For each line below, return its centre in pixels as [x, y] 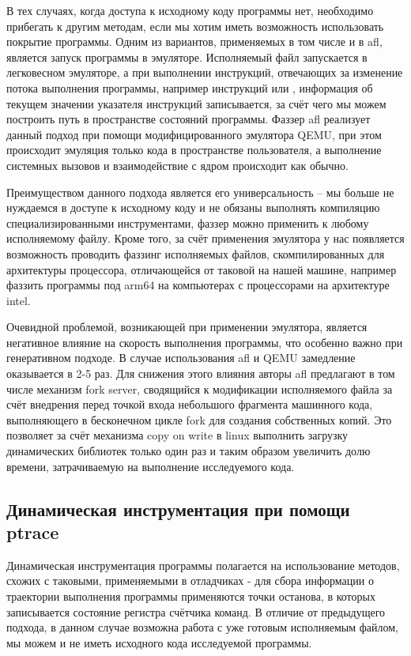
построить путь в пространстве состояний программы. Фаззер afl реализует [189, 119]
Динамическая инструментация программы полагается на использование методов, [203, 565]
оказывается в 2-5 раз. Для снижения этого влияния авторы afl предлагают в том [201, 373]
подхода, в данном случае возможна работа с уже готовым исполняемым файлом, [202, 627]
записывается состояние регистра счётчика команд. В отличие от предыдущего [196, 611]
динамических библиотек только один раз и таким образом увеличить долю [189, 451]
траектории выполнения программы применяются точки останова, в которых [191, 596]
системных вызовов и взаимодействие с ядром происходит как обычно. [177, 165]
